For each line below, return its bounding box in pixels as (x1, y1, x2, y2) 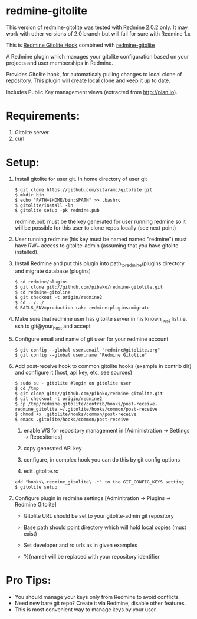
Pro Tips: (6, 574, 51, 587)
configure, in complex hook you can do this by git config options (23, 456, 180, 463)
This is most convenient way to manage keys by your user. (14, 606, 157, 613)
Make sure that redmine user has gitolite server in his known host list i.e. (14, 315, 188, 324)
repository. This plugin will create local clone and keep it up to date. (6, 77, 170, 84)
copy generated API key (23, 445, 82, 452)
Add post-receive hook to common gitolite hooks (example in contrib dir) (14, 363, 192, 370)
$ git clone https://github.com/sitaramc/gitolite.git (14, 186, 153, 193)
